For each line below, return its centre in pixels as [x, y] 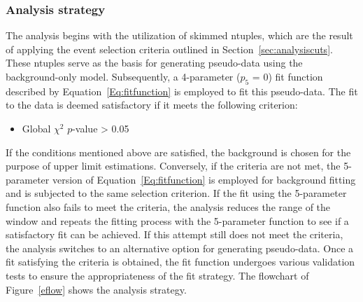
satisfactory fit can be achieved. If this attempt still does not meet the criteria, [175, 234]
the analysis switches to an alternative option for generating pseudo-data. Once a [180, 248]
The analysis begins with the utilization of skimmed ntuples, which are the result [179, 35]
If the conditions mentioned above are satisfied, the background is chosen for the [178, 152]
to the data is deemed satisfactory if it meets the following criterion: [152, 105]
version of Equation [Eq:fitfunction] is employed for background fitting [204, 179]
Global [36, 128]
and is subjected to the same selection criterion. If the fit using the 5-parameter [176, 193]
